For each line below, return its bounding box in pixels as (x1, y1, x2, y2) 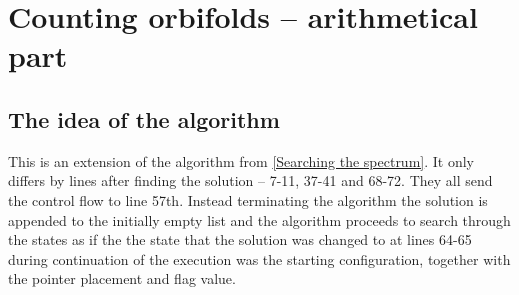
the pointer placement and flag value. (8, 268, 236, 289)
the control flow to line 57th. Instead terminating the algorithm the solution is (8, 189, 488, 210)
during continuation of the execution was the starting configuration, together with (8, 248, 511, 269)
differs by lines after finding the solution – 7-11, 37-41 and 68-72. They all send (8, 170, 493, 191)
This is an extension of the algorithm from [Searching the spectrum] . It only (8, 150, 475, 171)
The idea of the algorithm (8, 103, 280, 134)
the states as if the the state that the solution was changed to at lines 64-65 (8, 229, 472, 250)
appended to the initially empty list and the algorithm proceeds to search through (8, 209, 511, 230)
